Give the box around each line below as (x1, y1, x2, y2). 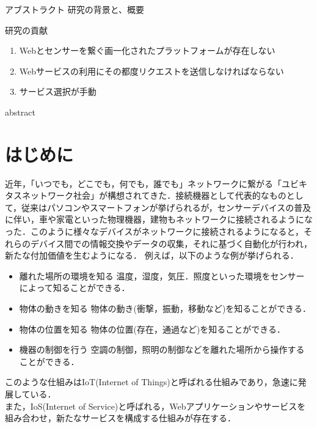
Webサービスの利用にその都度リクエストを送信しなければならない (19, 64, 284, 77)
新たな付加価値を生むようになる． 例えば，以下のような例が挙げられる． (5, 249, 299, 262)
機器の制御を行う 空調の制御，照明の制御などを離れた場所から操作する (19, 343, 305, 356)
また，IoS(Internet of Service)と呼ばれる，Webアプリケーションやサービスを (5, 399, 306, 412)
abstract (5, 105, 35, 118)
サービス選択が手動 (19, 85, 97, 98)
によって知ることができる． (19, 281, 130, 294)
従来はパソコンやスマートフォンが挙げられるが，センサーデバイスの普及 (21, 201, 312, 213)
